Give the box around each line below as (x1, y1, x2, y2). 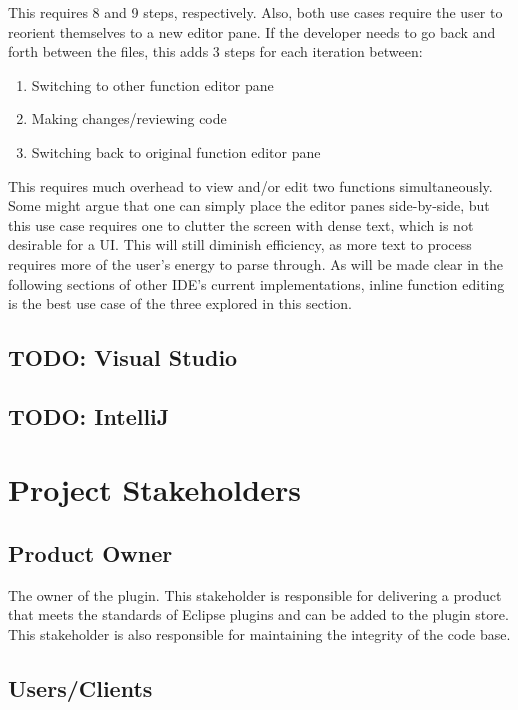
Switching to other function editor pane (31, 74, 274, 95)
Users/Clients (8, 673, 153, 704)
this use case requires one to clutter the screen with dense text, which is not (8, 214, 474, 235)
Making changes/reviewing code (31, 108, 227, 129)
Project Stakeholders (8, 469, 301, 510)
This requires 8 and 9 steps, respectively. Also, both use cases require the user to (8, 2, 503, 22)
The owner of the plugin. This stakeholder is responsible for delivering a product (8, 584, 502, 605)
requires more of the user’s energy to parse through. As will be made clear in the (8, 253, 503, 274)
